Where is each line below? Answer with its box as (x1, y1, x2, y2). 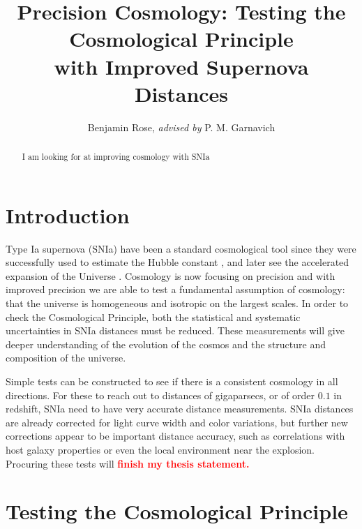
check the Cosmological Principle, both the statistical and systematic (6, 309, 301, 324)
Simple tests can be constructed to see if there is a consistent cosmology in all (6, 374, 338, 389)
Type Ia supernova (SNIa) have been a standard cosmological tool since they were (6, 241, 356, 255)
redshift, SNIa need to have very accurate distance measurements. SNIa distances (6, 401, 354, 416)
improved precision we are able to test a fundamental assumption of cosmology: (6, 282, 345, 297)
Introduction (6, 200, 130, 229)
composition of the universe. (6, 350, 126, 365)
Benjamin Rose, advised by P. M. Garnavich (87, 119, 276, 134)
